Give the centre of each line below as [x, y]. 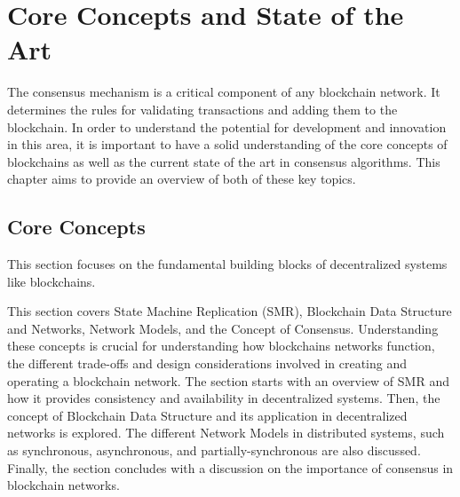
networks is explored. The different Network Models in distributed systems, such [226, 433]
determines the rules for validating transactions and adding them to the [202, 109]
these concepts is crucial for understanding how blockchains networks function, [221, 346]
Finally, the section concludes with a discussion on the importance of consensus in [230, 467]
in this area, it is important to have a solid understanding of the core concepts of [227, 144]
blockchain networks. [63, 485]
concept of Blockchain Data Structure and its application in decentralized [207, 415]
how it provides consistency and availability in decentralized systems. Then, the [224, 398]
